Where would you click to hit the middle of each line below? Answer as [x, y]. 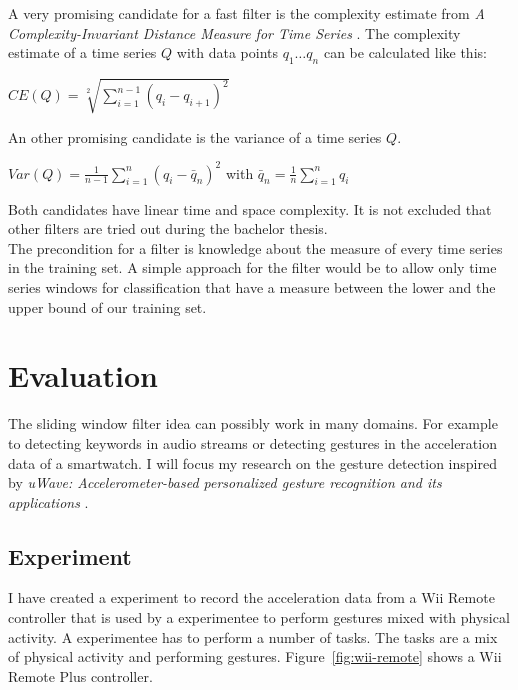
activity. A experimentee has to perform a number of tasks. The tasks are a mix [253, 636]
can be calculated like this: [405, 52]
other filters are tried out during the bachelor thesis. [168, 228]
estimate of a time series [82, 52]
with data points [227, 52]
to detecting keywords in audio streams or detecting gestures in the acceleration [252, 442]
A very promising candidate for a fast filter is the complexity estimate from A [246, 13]
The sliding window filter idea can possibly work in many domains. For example [253, 423]
